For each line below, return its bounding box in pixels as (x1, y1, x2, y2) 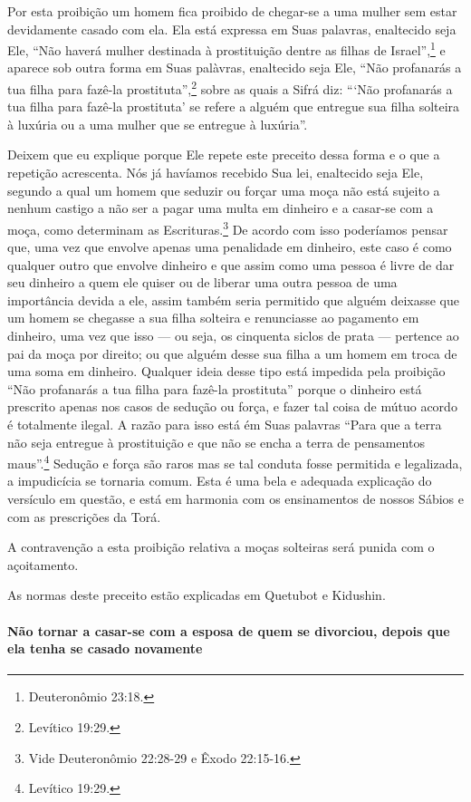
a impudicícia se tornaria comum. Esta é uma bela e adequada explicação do (7, 471, 432, 490)
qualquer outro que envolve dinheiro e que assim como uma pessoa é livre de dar (7, 255, 455, 274)
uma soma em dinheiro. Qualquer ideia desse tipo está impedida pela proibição (7, 362, 446, 381)
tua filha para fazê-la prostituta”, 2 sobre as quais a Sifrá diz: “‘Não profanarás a (7, 77, 453, 98)
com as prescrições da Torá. (7, 507, 161, 526)
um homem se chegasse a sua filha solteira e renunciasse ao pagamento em (7, 308, 419, 327)
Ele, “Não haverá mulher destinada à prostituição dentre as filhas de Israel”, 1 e (7, 38, 446, 59)
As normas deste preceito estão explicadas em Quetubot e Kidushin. (7, 585, 386, 604)
